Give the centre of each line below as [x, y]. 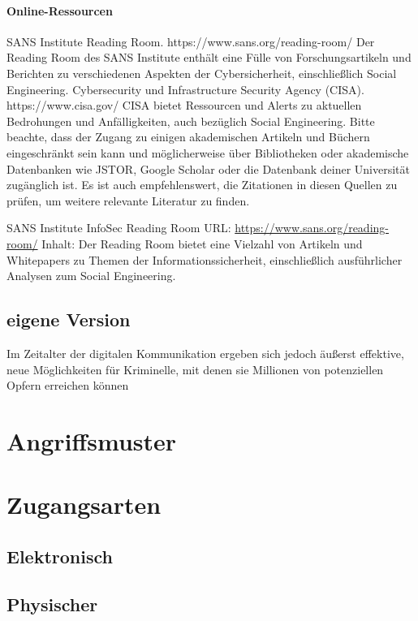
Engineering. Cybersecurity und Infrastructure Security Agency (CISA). [185, 89]
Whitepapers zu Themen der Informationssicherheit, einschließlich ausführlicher [205, 259]
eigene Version [69, 319]
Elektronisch [60, 556]
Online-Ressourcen [60, 10]
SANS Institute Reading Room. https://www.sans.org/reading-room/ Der [191, 41]
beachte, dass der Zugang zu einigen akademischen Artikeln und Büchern [188, 137]
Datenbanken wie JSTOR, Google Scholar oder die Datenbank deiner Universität [208, 168]
